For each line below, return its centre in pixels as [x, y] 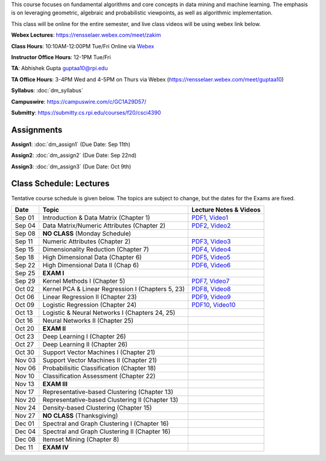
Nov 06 [25, 368]
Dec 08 [25, 439]
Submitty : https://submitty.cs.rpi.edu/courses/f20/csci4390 [86, 112]
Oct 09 [24, 305]
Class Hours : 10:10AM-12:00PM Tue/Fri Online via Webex [83, 46]
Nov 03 [25, 360]
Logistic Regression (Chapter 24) [90, 305]
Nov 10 [25, 376]
